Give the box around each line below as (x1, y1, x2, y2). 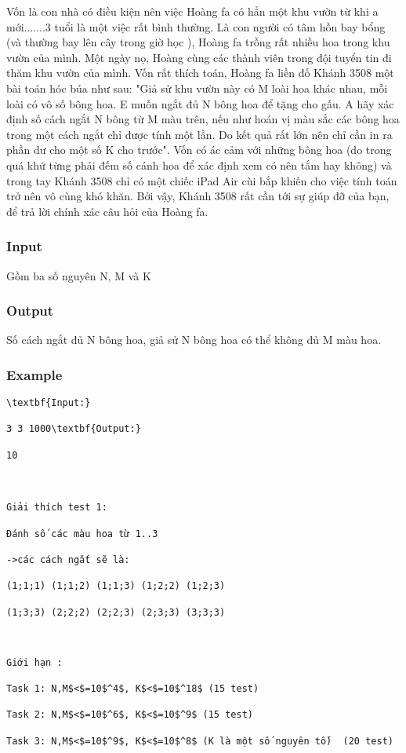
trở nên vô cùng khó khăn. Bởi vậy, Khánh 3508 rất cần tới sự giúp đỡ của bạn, (6, 188, 390, 204)
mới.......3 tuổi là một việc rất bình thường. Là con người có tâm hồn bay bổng (6, 18, 386, 35)
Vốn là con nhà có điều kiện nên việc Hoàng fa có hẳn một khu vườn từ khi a (6, 3, 379, 19)
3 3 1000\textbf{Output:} (6, 423, 141, 435)
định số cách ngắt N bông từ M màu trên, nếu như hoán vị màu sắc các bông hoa (6, 111, 400, 127)
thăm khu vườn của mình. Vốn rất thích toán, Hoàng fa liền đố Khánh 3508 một (6, 64, 394, 81)
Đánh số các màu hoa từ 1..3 (6, 528, 158, 539)
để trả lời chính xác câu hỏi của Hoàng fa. (6, 203, 208, 219)
